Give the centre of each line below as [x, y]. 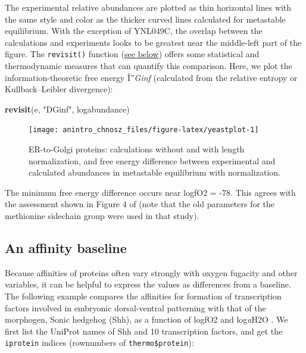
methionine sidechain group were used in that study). [102, 216]
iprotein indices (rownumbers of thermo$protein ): [99, 343]
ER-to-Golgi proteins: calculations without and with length [137, 149]
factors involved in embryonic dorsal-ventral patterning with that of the [135, 307]
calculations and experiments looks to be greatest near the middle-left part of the [153, 42]
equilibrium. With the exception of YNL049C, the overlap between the [134, 31]
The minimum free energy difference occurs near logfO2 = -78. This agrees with [150, 192]
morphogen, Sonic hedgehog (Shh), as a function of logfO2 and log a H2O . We [146, 319]
